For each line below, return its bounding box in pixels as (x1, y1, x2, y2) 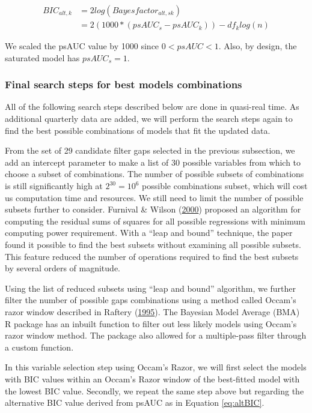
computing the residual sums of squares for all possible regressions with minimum (5, 214, 305, 227)
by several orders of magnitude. (5, 262, 120, 274)
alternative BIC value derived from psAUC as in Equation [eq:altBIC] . (5, 396, 265, 409)
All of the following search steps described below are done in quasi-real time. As (5, 100, 299, 113)
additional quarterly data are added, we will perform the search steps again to (5, 112, 293, 125)
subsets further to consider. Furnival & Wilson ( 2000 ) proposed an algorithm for (5, 203, 301, 216)
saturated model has (5, 51, 80, 64)
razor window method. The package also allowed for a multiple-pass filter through (5, 329, 307, 342)
